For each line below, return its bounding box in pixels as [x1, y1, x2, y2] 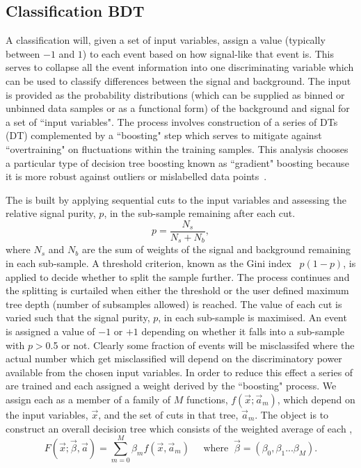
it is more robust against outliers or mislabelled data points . [6, 169, 267, 184]
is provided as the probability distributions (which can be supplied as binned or [6, 87, 345, 102]
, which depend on [277, 392, 355, 406]
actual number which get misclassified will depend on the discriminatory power [6, 351, 342, 366]
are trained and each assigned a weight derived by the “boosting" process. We [6, 378, 337, 393]
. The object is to [255, 407, 329, 421]
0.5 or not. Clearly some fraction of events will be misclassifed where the [45, 337, 355, 352]
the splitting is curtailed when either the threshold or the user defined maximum [6, 283, 349, 298]
